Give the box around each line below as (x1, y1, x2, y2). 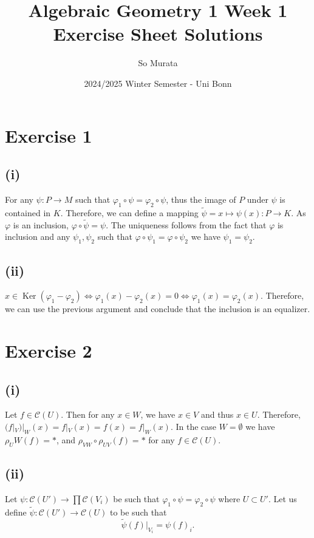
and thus (200, 408, 234, 421)
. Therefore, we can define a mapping (60, 206, 199, 219)
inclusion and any (5, 230, 70, 243)
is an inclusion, (13, 218, 69, 231)
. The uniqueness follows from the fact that (106, 218, 267, 231)
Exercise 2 (5, 338, 92, 363)
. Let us (268, 492, 297, 505)
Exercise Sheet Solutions (53, 21, 263, 46)
